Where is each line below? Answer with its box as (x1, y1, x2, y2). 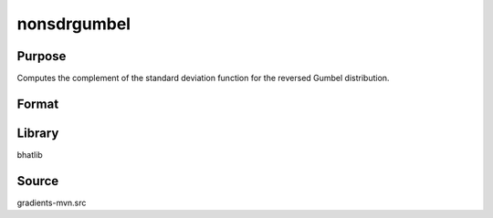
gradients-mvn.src (16, 197, 87, 208)
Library (16, 125, 59, 140)
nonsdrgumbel (16, 14, 131, 34)
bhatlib (16, 149, 43, 160)
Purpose (16, 48, 67, 64)
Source (16, 173, 59, 189)
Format (16, 96, 59, 111)
